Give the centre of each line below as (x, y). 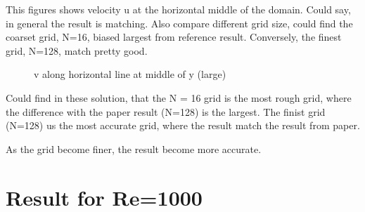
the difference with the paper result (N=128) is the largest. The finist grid (166, 111)
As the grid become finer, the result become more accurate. (134, 148)
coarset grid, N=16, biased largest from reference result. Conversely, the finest (174, 37)
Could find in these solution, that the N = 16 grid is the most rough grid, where (179, 97)
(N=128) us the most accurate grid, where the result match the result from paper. (183, 125)
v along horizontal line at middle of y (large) (130, 74)
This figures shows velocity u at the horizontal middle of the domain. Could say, (178, 9)
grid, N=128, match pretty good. (77, 50)
